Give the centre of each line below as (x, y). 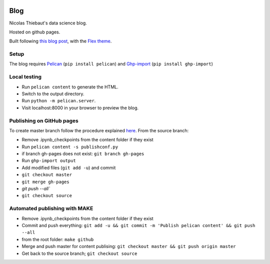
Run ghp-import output (49, 161)
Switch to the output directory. (53, 94)
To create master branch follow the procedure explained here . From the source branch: (99, 130)
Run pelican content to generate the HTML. (70, 87)
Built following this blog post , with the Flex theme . (60, 41)
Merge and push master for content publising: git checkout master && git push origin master (129, 247)
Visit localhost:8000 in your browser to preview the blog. (80, 108)
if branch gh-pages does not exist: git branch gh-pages (83, 154)
